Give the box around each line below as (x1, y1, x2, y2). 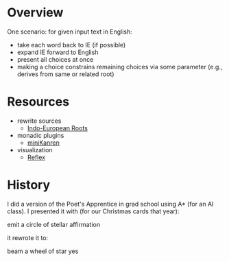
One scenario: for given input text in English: (7, 27, 132, 36)
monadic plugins (16, 131, 64, 139)
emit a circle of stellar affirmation (7, 220, 101, 228)
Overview (7, 5, 64, 21)
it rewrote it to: (7, 233, 49, 241)
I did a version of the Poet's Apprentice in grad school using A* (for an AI (7, 200, 214, 208)
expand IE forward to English (16, 48, 99, 56)
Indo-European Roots (27, 123, 88, 132)
